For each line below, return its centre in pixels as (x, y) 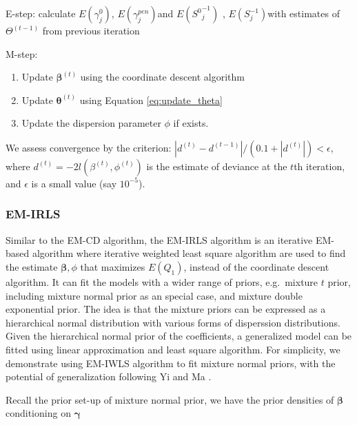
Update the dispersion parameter (91, 123)
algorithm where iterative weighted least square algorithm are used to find (189, 253)
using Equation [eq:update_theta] (151, 100)
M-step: (22, 53)
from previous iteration (91, 30)
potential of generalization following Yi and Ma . (109, 376)
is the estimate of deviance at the (217, 166)
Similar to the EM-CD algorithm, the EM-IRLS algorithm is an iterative (159, 239)
